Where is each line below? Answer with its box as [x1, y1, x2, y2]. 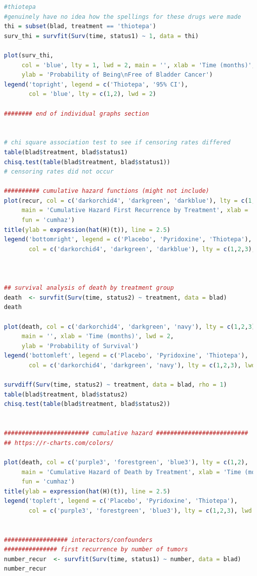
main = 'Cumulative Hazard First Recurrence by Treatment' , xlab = [21, 207, 248, 214]
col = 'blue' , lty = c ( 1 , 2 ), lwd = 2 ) [29, 90, 156, 98]
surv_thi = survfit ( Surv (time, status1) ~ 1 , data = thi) [4, 32, 199, 40]
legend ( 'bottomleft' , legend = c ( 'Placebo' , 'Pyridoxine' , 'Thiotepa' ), [4, 352, 249, 359]
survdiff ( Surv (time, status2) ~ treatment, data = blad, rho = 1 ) [4, 381, 227, 389]
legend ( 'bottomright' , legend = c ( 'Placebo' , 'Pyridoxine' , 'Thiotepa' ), [4, 236, 252, 243]
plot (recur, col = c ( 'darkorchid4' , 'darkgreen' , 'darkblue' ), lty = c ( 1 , [4, 197, 256, 204]
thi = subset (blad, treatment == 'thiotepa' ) [4, 23, 156, 30]
